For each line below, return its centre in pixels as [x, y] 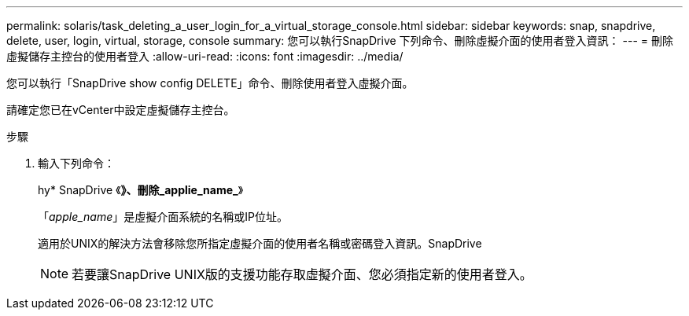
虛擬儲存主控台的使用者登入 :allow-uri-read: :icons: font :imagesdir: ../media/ [205, 56]
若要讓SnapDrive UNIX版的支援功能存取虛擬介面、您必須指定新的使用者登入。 [302, 274]
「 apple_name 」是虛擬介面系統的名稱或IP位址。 [163, 217]
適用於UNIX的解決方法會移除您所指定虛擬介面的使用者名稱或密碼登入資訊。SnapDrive [260, 243]
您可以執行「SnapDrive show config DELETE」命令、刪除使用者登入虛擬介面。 [210, 83]
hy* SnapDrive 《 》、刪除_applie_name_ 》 [141, 190]
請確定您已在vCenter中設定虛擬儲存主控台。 [121, 110]
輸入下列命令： [76, 163]
